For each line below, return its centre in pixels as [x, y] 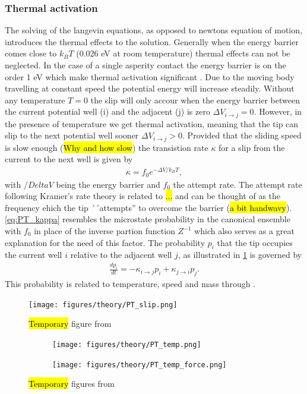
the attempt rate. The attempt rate [238, 184]
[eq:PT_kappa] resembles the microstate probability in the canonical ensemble [148, 219]
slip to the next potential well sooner [72, 135]
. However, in [278, 111]
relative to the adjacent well [121, 255]
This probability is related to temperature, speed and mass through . [130, 284]
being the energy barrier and [108, 184]
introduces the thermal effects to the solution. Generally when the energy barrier [152, 41]
